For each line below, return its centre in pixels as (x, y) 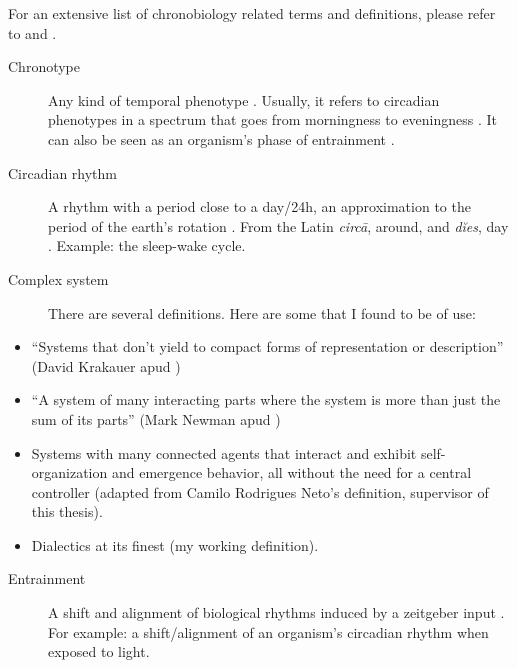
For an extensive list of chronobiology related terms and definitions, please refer (252, 13)
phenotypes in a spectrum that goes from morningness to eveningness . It (273, 119)
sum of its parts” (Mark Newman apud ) (156, 418)
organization (69, 472)
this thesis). (67, 511)
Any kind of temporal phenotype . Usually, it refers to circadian (244, 99)
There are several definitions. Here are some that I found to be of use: (262, 312)
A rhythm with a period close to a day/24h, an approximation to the (259, 206)
